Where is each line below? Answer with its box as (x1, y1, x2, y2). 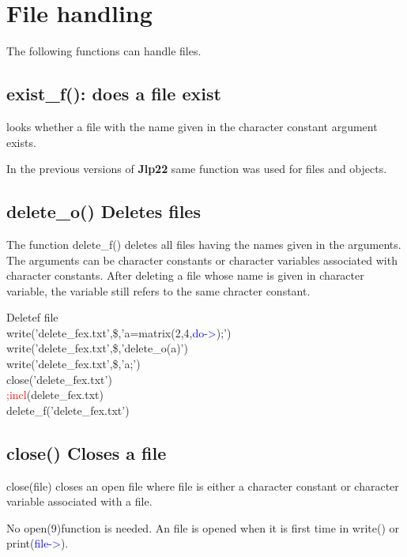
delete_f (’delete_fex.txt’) (6, 401, 130, 418)
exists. (6, 134, 36, 150)
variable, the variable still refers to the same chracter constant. (6, 282, 311, 299)
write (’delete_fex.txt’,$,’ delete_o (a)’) (6, 340, 188, 356)
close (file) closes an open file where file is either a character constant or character (6, 477, 399, 494)
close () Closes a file (6, 440, 167, 465)
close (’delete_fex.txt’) (6, 371, 112, 387)
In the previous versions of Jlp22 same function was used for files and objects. (6, 160, 387, 177)
